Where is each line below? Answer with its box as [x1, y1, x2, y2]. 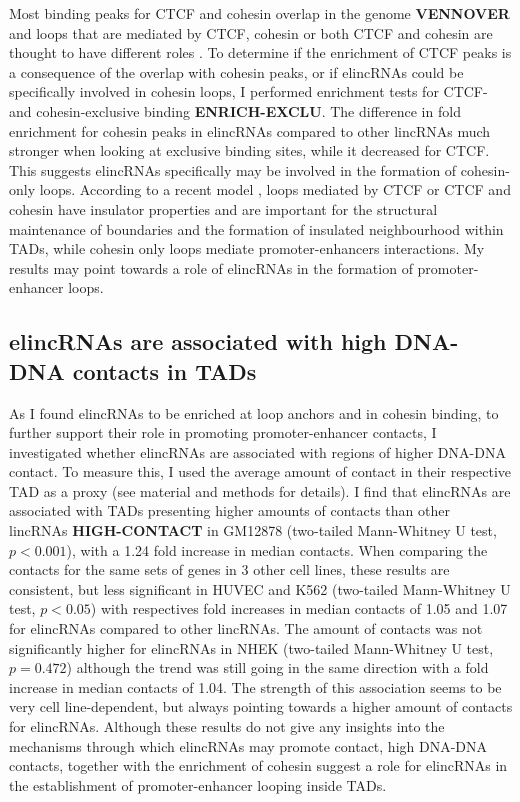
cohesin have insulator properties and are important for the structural [9, 198, 438, 219]
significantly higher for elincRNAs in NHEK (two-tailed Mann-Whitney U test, [9, 637, 494, 658]
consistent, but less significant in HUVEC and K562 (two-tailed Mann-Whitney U [9, 578, 511, 599]
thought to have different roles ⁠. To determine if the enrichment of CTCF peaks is [9, 42, 512, 63]
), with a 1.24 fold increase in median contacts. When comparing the [66, 539, 488, 560]
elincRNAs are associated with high [9, 326, 387, 357]
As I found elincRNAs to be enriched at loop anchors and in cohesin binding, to [9, 402, 499, 423]
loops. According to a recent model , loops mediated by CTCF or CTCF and [39, 179, 511, 200]
